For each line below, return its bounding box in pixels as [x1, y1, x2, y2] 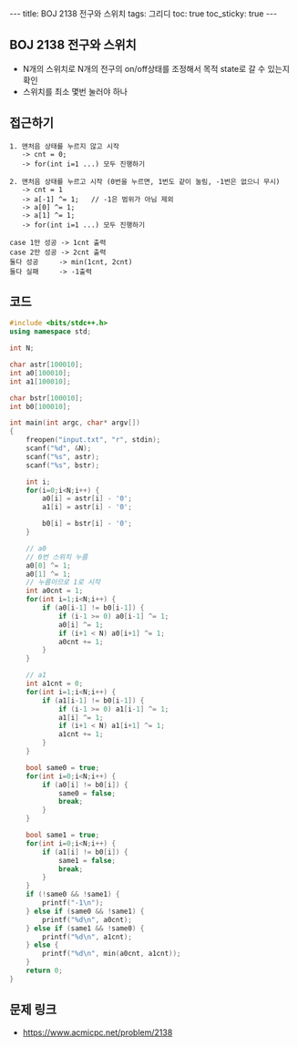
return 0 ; [26, 966, 64, 976]
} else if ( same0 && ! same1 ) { [26, 907, 145, 916]
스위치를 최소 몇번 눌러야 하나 [22, 86, 128, 97]
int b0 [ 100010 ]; [9, 402, 71, 411]
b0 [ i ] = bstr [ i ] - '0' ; [42, 519, 132, 529]
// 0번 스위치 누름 [26, 552, 88, 561]
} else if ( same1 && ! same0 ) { [26, 923, 145, 933]
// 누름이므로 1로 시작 [26, 578, 101, 587]
